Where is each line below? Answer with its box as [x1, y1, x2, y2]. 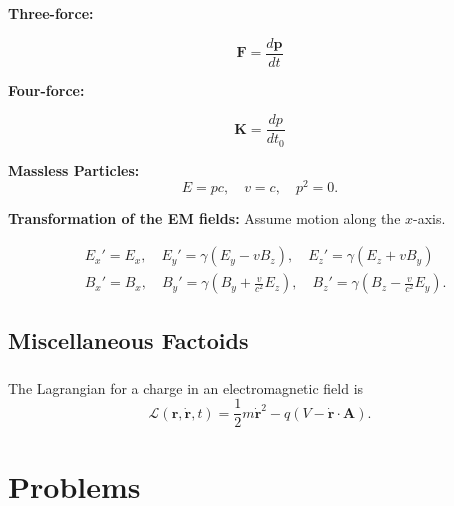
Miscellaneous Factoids [8, 325, 249, 356]
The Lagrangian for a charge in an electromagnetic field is [8, 377, 364, 398]
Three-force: [8, 3, 94, 23]
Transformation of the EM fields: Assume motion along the [8, 208, 401, 229]
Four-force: [8, 79, 85, 100]
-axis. [413, 208, 446, 229]
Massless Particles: [8, 159, 140, 180]
